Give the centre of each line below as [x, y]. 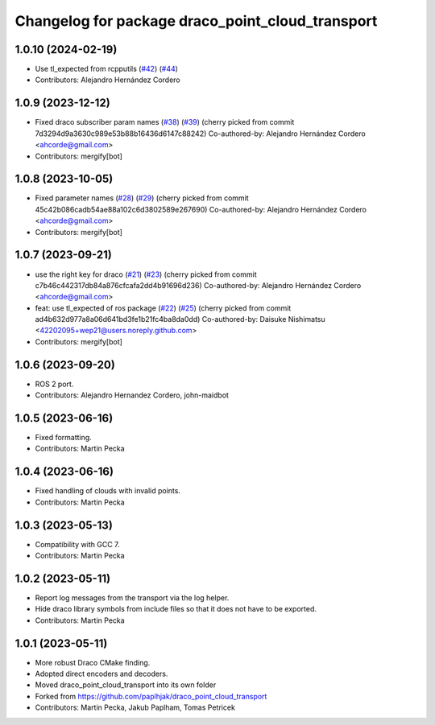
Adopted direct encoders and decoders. [101, 674]
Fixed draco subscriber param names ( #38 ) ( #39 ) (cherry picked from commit [165, 122]
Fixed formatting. [63, 438]
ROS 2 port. [54, 384]
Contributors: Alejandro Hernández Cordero [108, 80]
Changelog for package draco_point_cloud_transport [196, 21]
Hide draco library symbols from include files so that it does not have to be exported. [176, 609]
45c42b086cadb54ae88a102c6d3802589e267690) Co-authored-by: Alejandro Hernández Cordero [201, 209]
